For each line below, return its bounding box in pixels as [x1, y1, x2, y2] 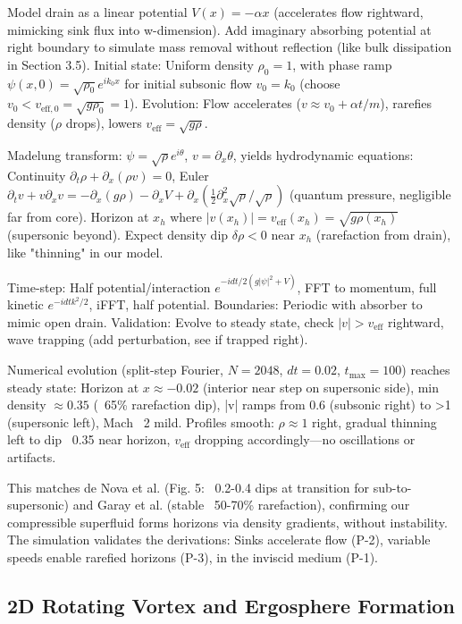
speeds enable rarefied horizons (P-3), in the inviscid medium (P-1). [7, 548, 378, 566]
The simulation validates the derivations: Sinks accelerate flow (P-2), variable [7, 530, 431, 549]
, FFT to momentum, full [297, 277, 437, 296]
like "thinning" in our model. [7, 242, 164, 261]
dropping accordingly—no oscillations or [194, 430, 416, 449]
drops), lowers [65, 114, 142, 132]
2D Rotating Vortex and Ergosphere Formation [7, 591, 455, 619]
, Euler [172, 165, 209, 184]
